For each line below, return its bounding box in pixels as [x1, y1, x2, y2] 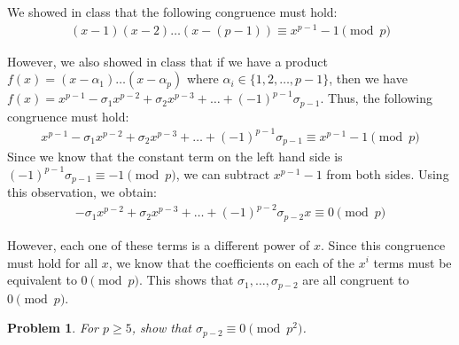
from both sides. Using [326, 164, 449, 183]
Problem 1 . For [7, 318, 99, 337]
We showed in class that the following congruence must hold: [7, 3, 338, 20]
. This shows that [138, 271, 234, 289]
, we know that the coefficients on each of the [108, 253, 355, 271]
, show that [131, 318, 191, 337]
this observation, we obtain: [7, 183, 157, 201]
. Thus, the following [320, 89, 432, 107]
